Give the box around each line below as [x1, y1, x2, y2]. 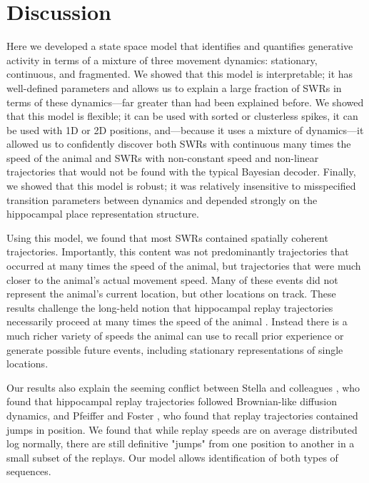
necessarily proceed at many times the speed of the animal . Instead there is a [6, 314, 348, 329]
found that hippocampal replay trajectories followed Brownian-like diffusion [6, 394, 337, 409]
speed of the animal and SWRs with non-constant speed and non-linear [6, 150, 319, 165]
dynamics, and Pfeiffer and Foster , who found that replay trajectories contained [6, 407, 358, 422]
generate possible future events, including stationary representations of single [6, 342, 343, 357]
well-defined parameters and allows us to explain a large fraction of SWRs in [6, 80, 342, 95]
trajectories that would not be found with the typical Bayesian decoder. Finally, [6, 164, 356, 179]
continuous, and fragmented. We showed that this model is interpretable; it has [6, 66, 353, 81]
